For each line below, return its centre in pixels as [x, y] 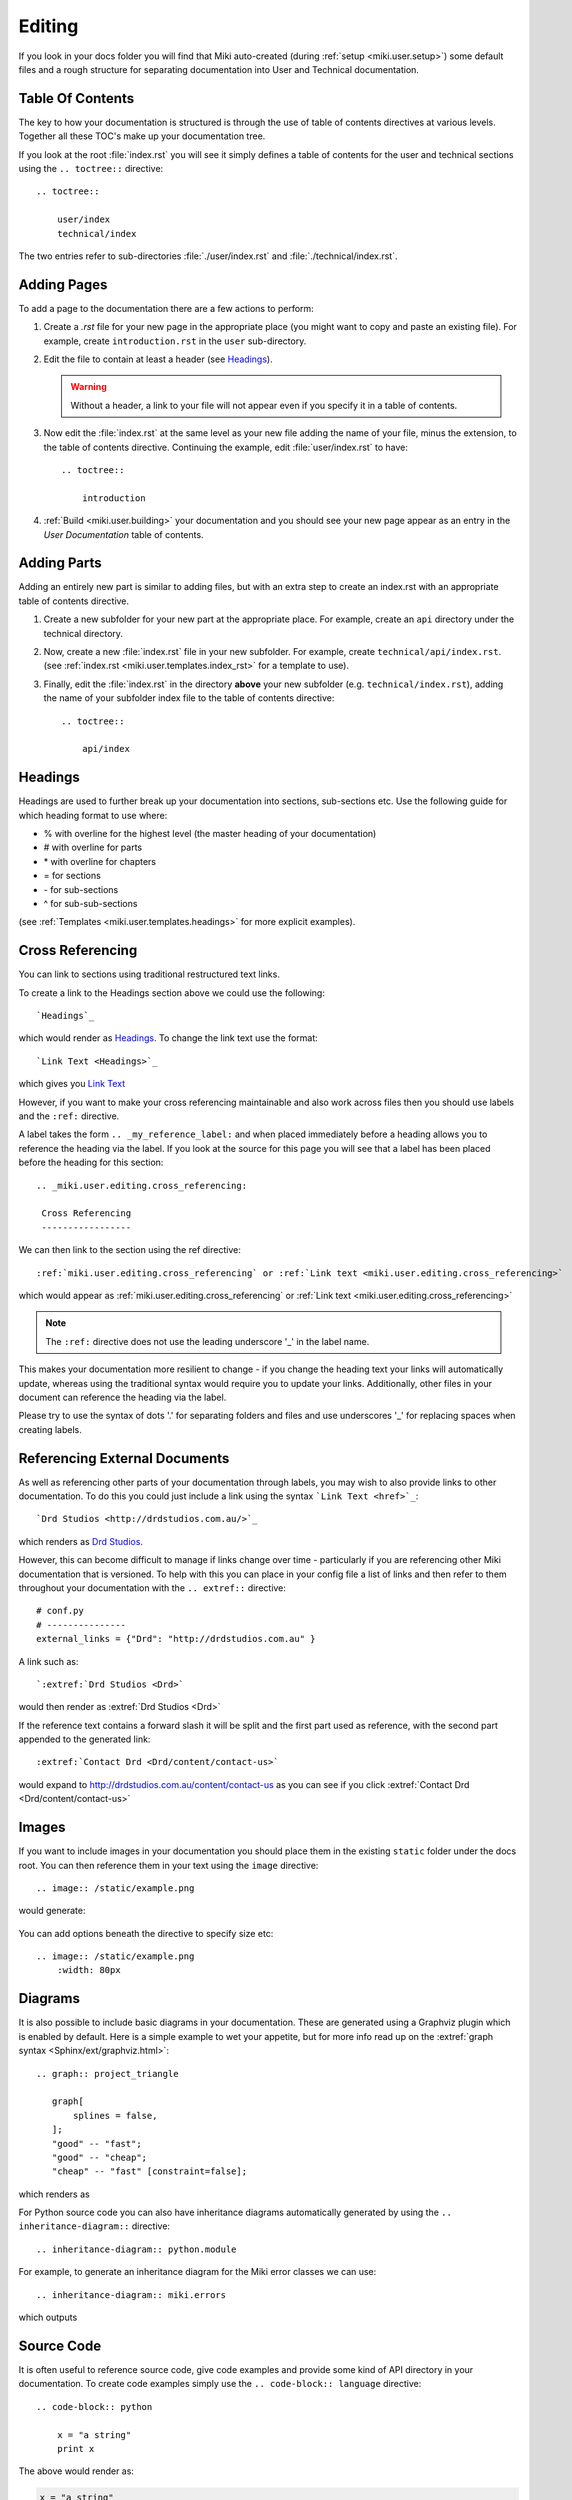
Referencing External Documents [124, 1458]
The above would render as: [76, 2471]
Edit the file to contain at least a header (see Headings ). [158, 359]
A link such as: [48, 1661]
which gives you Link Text [72, 1084]
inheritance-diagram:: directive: [94, 2226]
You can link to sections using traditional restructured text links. [149, 974]
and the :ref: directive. [69, 1116]
